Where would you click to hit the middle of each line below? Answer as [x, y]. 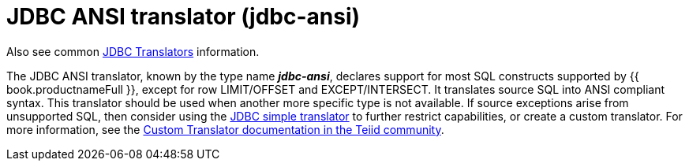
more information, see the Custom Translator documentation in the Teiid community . [225, 129]
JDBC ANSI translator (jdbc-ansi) [183, 17]
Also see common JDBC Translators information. [133, 51]
